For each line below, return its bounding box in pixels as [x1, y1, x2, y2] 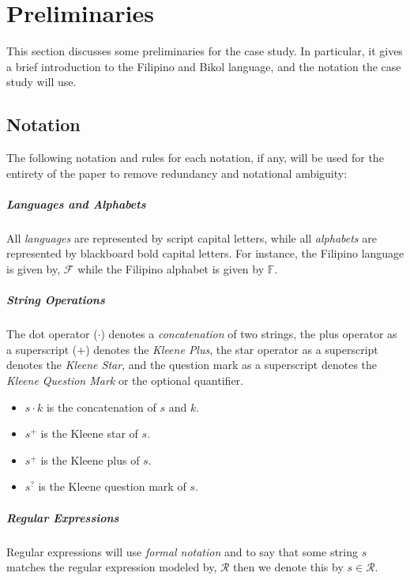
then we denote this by [233, 559, 344, 575]
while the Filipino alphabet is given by [77, 261, 265, 277]
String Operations [6, 292, 105, 308]
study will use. [6, 73, 77, 90]
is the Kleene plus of [40, 451, 140, 468]
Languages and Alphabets [6, 195, 146, 212]
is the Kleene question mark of [38, 478, 186, 495]
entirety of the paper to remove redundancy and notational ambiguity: [6, 164, 348, 181]
